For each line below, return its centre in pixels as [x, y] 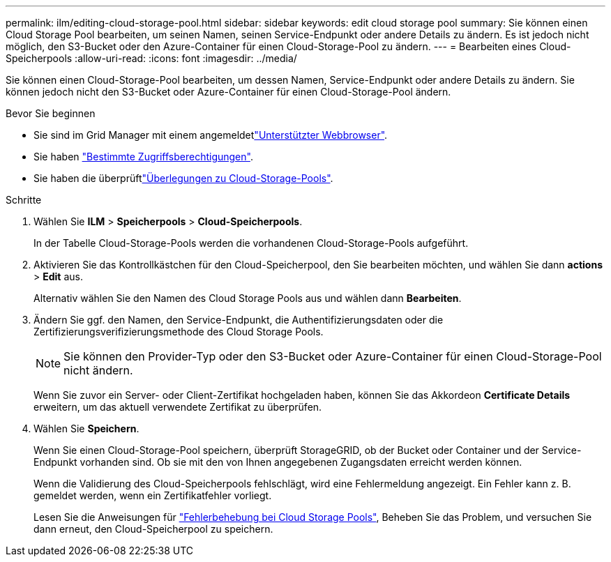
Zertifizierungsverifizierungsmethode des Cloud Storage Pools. [179, 332]
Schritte [24, 200]
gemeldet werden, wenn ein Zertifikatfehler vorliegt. [153, 495]
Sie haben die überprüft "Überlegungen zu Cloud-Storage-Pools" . [183, 178]
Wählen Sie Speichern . [86, 428]
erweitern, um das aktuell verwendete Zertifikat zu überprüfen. [178, 407]
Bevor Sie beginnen [51, 113]
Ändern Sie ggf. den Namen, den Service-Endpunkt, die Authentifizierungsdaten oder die [239, 320]
